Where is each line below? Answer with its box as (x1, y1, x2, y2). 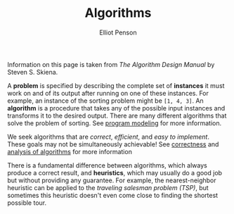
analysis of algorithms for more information (7, 147, 132, 156)
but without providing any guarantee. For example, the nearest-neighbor (7, 176, 216, 184)
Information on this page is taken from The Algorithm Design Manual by (7, 60, 215, 68)
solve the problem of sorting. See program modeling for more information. (7, 118, 222, 127)
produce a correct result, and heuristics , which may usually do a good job (7, 168, 223, 177)
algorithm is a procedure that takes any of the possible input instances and (7, 103, 226, 112)
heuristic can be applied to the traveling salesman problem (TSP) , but (7, 183, 209, 191)
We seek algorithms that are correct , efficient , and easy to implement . (7, 132, 209, 141)
